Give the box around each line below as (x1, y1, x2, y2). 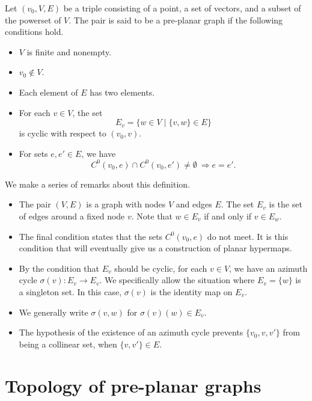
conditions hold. (5, 25, 64, 38)
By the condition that (19, 262, 100, 274)
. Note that (131, 210, 173, 222)
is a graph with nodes (86, 198, 166, 210)
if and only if (204, 210, 252, 222)
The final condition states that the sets (19, 230, 163, 242)
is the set (269, 198, 302, 210)
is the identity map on (150, 286, 233, 298)
